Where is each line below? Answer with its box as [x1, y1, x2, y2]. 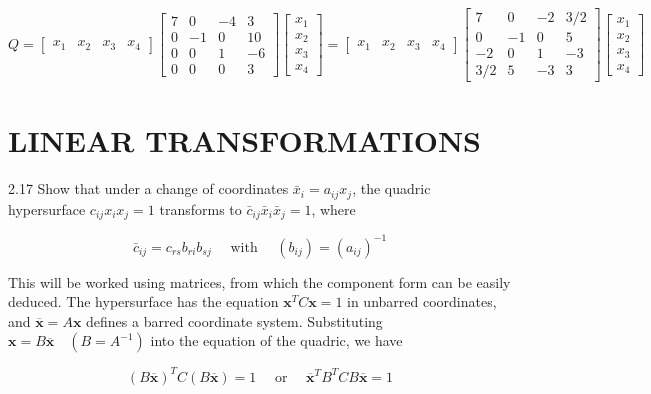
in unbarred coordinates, [347, 291, 497, 312]
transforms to [159, 198, 242, 219]
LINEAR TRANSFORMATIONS [8, 120, 482, 161]
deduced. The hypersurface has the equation [8, 291, 279, 312]
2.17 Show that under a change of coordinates [8, 178, 289, 199]
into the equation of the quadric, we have [150, 330, 403, 351]
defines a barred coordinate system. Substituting [86, 310, 383, 331]
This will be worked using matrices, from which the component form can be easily [8, 271, 511, 292]
